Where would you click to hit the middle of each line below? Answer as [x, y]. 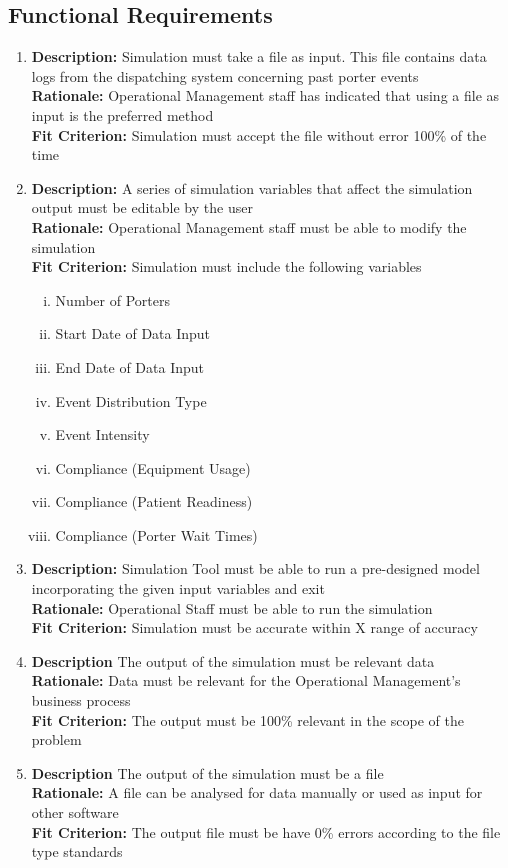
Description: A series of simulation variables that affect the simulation [252, 187]
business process [81, 700]
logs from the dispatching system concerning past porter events [225, 75]
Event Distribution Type [131, 400]
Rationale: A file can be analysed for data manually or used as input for [257, 792]
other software [75, 812]
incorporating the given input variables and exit [178, 588]
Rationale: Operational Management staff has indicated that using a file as [265, 95]
